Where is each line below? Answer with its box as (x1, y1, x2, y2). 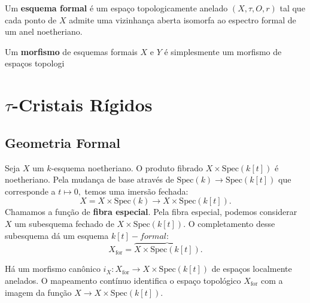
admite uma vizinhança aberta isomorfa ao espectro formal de (69, 13, 296, 26)
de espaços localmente (211, 262, 292, 275)
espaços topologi (5, 57, 65, 69)
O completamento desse (188, 217, 275, 229)
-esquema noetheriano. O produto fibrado (51, 161, 203, 174)
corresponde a (5, 184, 56, 197)
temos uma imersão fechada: (84, 184, 189, 197)
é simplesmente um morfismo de (164, 45, 282, 57)
